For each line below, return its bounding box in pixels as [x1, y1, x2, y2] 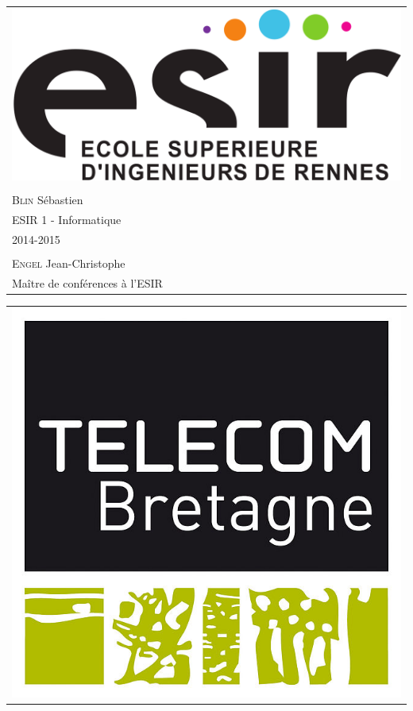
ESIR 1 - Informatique [12, 211, 122, 227]
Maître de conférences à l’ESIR [12, 274, 163, 291]
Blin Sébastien [12, 191, 83, 208]
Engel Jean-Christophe [12, 254, 125, 271]
